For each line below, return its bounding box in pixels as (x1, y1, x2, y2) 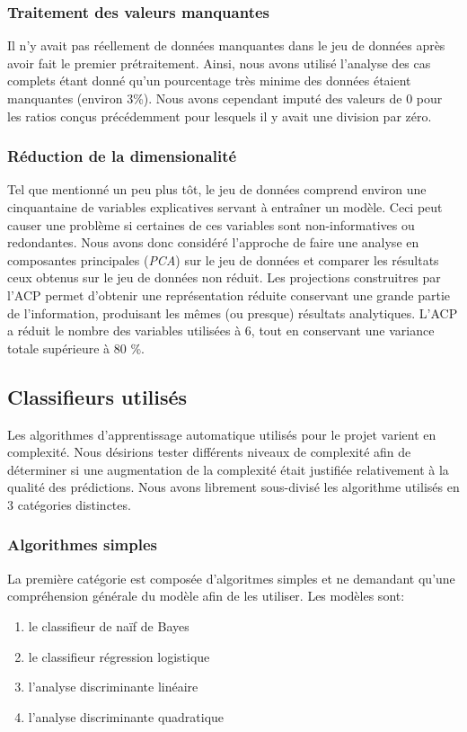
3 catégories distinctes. (7, 495, 131, 513)
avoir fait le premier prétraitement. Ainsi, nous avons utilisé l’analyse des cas (7, 53, 431, 72)
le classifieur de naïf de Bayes (28, 616, 189, 635)
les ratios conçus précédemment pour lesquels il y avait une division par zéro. (7, 106, 432, 125)
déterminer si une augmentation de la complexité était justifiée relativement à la (7, 460, 449, 478)
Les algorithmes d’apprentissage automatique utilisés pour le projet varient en (7, 424, 436, 443)
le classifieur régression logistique (28, 647, 210, 665)
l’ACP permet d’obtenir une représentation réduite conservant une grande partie (7, 285, 451, 304)
